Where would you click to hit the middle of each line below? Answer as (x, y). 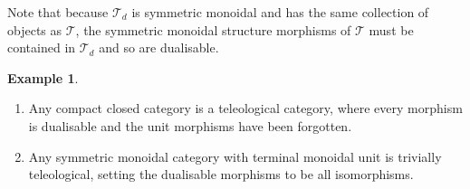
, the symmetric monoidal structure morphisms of (213, 29)
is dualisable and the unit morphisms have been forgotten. (190, 125)
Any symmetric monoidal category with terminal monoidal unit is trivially (235, 156)
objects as (35, 29)
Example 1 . (43, 77)
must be (391, 29)
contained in (42, 47)
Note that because (58, 12)
